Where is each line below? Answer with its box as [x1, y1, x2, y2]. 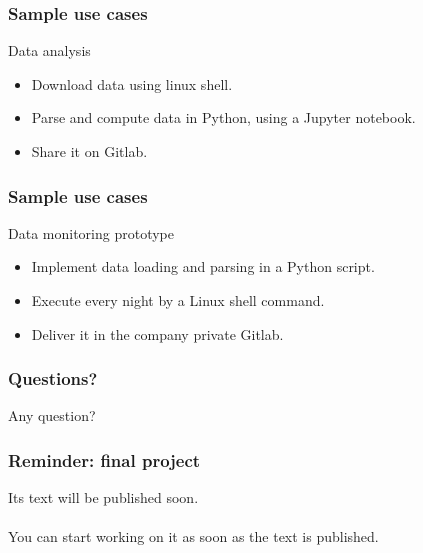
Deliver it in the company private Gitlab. [31, 323, 284, 344]
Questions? [8, 366, 98, 391]
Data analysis [8, 40, 91, 61]
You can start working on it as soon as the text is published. [8, 526, 379, 547]
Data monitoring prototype [8, 222, 174, 243]
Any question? [8, 405, 96, 426]
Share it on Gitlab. [31, 141, 148, 161]
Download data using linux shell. [31, 73, 233, 94]
